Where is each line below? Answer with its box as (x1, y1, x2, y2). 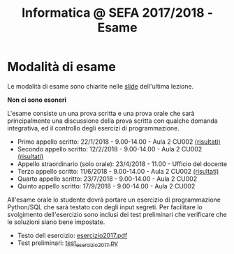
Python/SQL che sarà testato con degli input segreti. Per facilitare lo (7, 202, 203, 211)
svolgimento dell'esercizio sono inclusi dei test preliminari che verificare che (7, 210, 227, 218)
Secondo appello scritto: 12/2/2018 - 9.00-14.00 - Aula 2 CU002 (17, 144, 203, 153)
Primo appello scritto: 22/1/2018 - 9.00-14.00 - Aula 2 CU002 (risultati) (17, 137, 221, 146)
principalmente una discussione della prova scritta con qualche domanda (7, 117, 218, 125)
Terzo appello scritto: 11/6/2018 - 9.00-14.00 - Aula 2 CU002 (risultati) (17, 167, 219, 175)
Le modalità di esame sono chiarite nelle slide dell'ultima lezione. (7, 82, 194, 90)
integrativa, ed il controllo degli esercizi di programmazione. (7, 124, 180, 132)
